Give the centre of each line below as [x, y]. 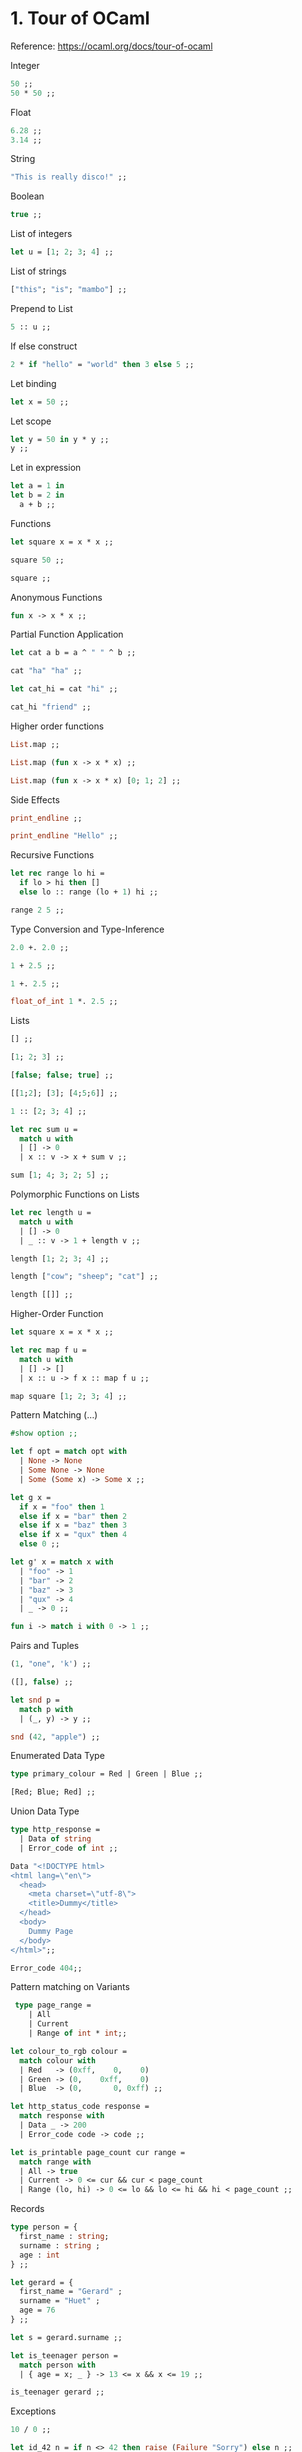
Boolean [27, 196]
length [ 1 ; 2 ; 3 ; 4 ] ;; [60, 1258]
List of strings [38, 271]
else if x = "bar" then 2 [73, 1516]
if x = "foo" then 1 [62, 1507]
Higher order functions [57, 726]
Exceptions [33, 2411]
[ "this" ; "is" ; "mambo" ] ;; [69, 290]
